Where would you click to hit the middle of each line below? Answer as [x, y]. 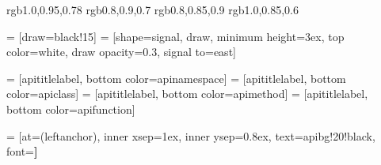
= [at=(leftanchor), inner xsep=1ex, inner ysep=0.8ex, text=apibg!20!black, [191, 135]
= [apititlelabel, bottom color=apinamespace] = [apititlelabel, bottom [176, 78]
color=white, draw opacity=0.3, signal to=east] [121, 52]
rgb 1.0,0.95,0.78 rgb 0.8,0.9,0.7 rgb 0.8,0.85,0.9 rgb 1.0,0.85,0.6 [153, 9]
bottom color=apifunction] [71, 109]
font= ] [22, 151]
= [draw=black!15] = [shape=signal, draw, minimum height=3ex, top [175, 36]
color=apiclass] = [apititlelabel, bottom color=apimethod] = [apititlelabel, [187, 94]
